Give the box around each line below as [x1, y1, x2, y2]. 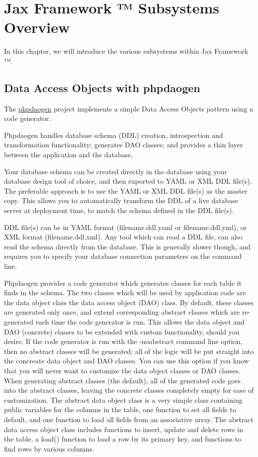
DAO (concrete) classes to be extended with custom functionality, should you [4, 326, 240, 337]
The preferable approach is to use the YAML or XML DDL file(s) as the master [4, 185, 248, 196]
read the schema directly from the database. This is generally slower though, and [4, 241, 251, 251]
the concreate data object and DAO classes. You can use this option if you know [4, 355, 249, 366]
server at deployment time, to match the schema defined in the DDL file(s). [4, 205, 234, 216]
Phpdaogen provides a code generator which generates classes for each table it [4, 277, 242, 288]
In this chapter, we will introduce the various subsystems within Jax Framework [4, 46, 249, 56]
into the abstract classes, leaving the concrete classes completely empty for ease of [4, 385, 254, 395]
